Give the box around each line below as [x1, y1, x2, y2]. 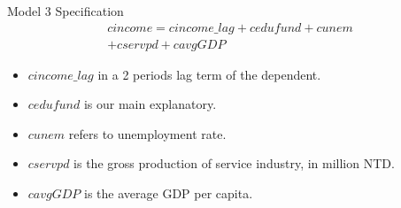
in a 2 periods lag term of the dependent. [97, 65, 321, 83]
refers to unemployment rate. [68, 124, 227, 143]
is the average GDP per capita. [84, 184, 253, 203]
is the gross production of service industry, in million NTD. [73, 154, 395, 173]
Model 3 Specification [7, 2, 124, 19]
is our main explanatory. [83, 95, 217, 113]
